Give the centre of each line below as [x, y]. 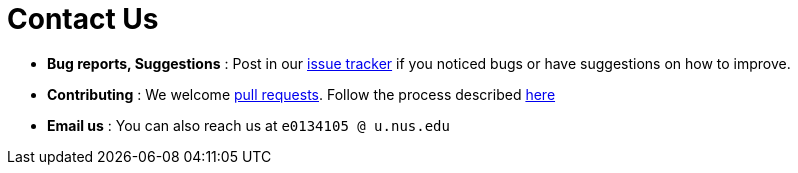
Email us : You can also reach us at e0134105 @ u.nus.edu [248, 125]
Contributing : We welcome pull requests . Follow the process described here [301, 94]
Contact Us [83, 19]
